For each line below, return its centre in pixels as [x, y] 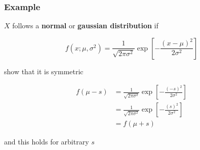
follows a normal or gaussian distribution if [85, 26]
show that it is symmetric [44, 71]
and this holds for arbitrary [47, 141]
